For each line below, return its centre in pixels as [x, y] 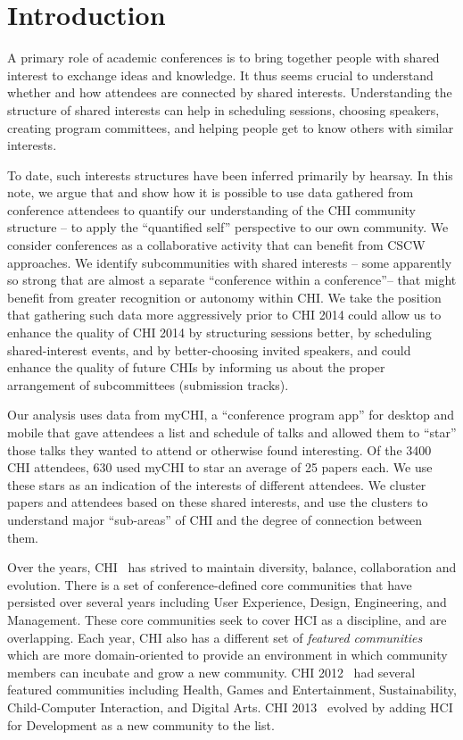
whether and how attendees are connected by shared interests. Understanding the [230, 92]
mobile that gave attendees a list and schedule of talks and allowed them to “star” [232, 432]
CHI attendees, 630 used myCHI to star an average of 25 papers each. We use [220, 467]
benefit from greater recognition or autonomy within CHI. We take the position [224, 297]
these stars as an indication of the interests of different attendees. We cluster [217, 484]
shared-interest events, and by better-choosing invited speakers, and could [209, 349]
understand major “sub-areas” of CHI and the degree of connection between [215, 519]
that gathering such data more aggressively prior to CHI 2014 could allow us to [224, 315]
